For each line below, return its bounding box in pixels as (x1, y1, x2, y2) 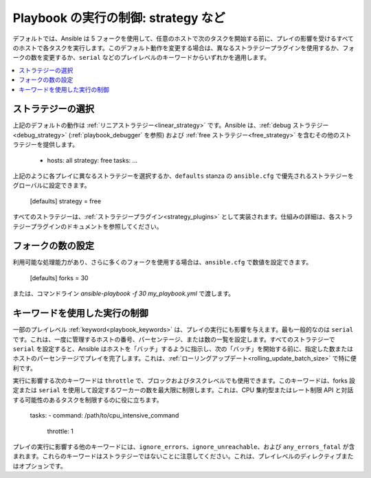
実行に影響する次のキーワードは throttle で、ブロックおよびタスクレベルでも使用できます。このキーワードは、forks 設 (12, 376, 356, 385)
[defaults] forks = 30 (30, 273, 89, 282)
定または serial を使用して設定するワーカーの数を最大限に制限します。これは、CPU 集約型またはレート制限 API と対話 (12, 386, 354, 394)
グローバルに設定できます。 (12, 181, 91, 190)
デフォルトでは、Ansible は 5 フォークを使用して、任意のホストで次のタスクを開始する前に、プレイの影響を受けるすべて (12, 34, 354, 43)
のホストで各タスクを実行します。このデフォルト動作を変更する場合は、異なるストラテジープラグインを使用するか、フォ (12, 43, 355, 52)
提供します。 (42, 141, 79, 149)
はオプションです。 (12, 462, 67, 470)
